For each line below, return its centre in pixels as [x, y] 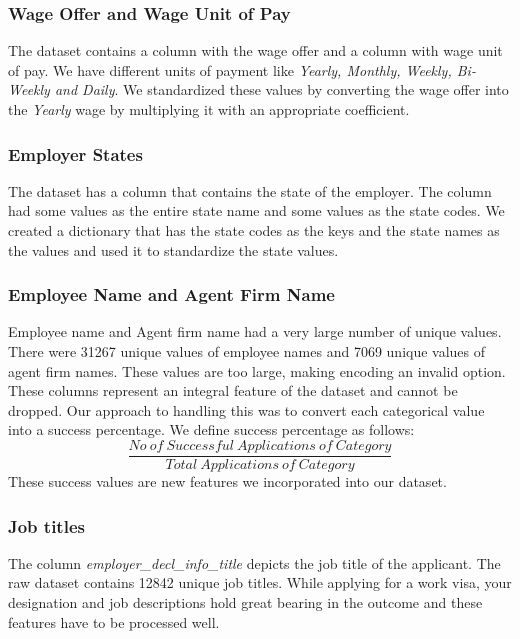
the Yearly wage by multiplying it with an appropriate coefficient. [209, 109]
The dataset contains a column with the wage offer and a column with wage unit [255, 50]
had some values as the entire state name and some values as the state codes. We [256, 210]
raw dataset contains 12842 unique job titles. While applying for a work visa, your [260, 582]
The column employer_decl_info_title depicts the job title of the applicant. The [254, 562]
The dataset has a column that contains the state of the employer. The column [250, 190]
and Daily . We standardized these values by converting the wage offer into [281, 89]
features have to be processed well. [114, 621]
